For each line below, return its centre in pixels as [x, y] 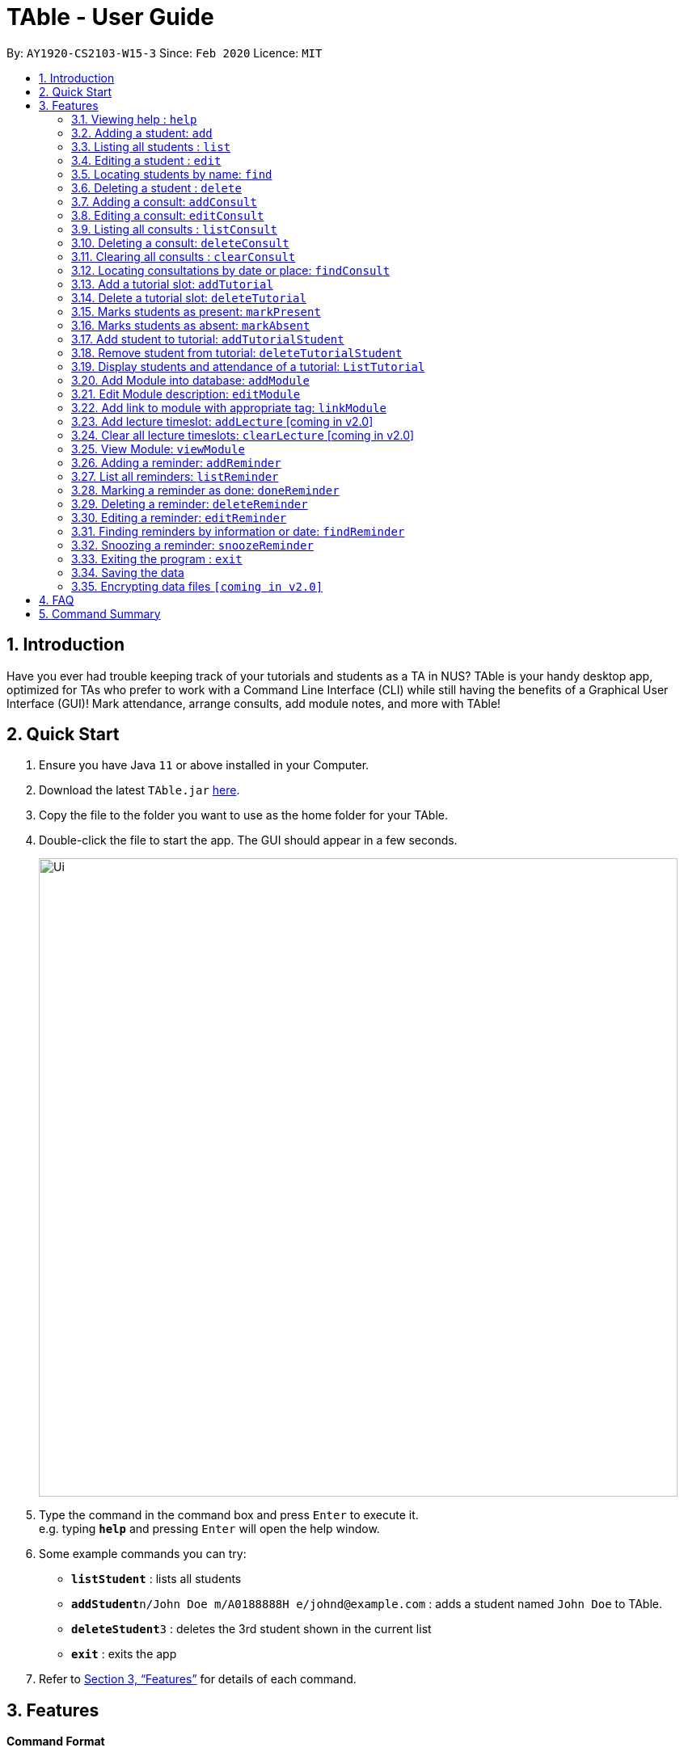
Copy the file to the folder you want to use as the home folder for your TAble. [244, 815]
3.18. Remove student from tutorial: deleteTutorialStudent [237, 352]
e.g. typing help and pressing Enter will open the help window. [209, 1529]
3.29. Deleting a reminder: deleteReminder [190, 503]
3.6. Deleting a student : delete [156, 187]
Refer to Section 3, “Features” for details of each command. [198, 1679]
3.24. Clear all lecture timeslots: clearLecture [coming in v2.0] [243, 435]
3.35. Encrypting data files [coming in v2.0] [197, 586]
